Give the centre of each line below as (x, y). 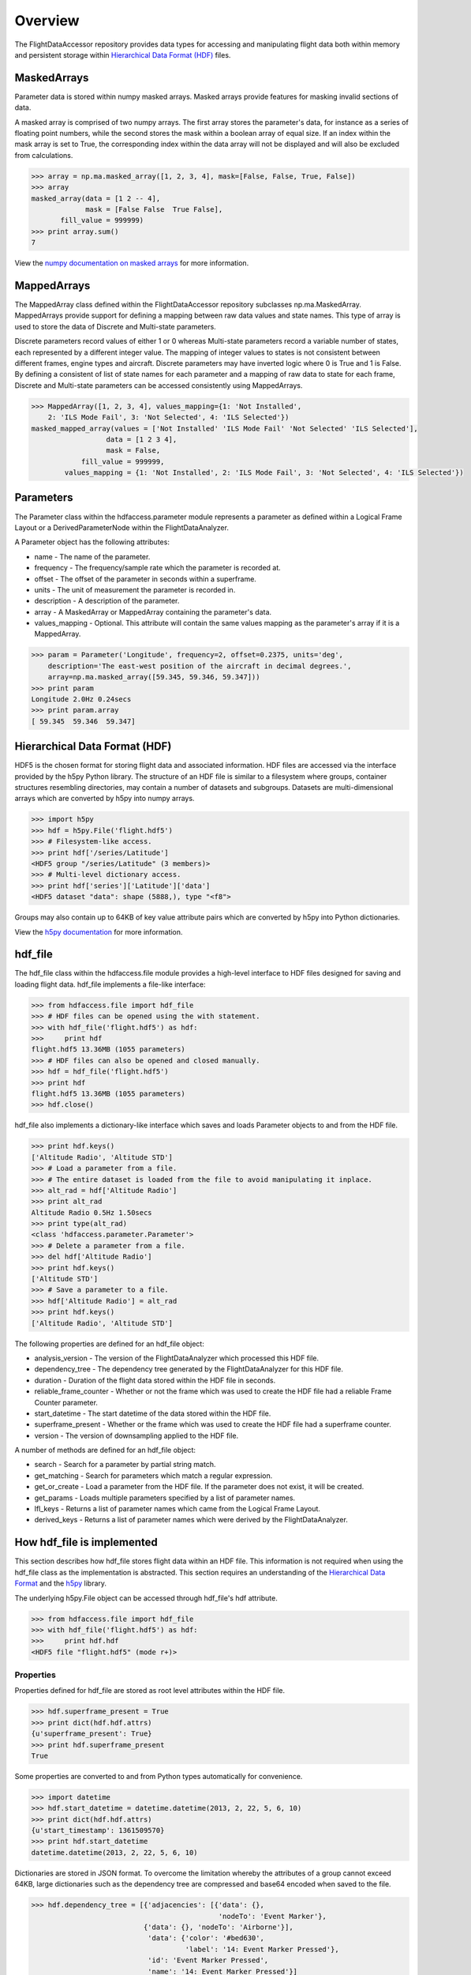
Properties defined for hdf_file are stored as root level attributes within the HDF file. (150, 1691)
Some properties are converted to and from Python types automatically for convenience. (159, 1776)
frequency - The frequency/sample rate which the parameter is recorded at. (158, 568)
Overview (47, 21)
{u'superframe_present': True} (92, 1734)
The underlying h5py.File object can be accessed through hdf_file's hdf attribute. (146, 1598)
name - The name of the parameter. (92, 556)
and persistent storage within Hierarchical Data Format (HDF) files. (123, 55)
